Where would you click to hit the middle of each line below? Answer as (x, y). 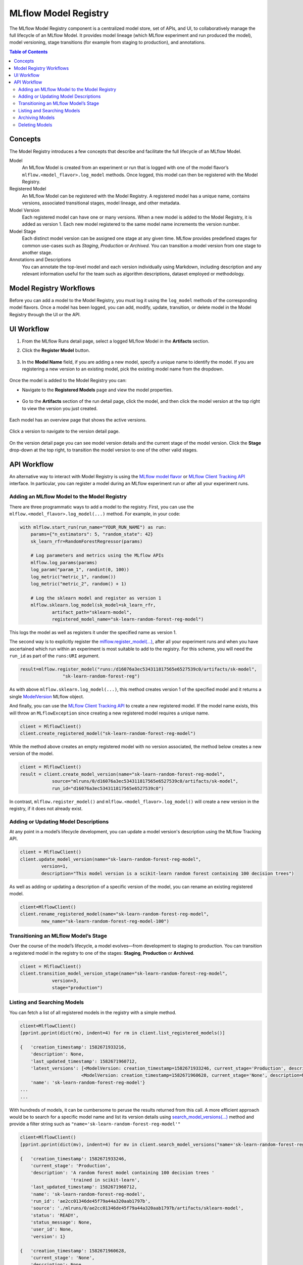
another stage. (37, 252)
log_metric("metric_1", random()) (73, 577)
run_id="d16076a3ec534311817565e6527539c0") (108, 788)
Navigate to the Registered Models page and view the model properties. (97, 390)
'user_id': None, (52, 1229)
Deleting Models (35, 124)
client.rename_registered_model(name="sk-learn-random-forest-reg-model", (115, 914)
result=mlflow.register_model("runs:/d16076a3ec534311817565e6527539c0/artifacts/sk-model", (138, 669)
